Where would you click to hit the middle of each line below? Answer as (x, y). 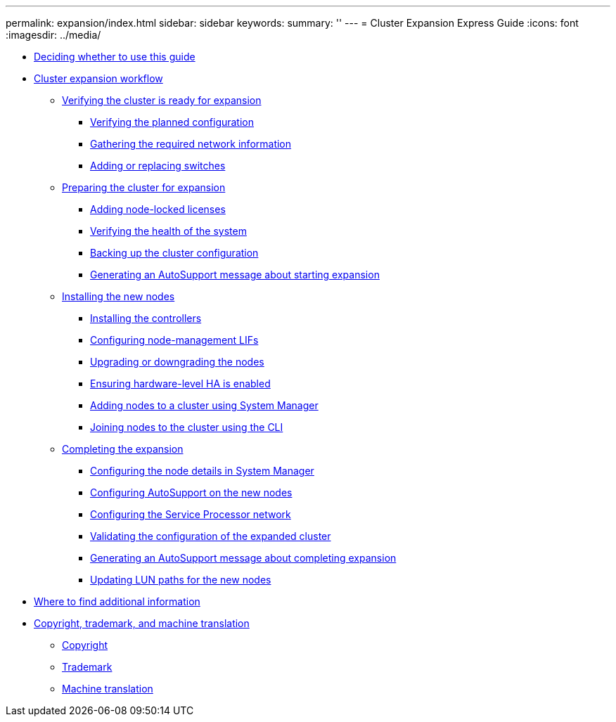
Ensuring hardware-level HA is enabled (180, 383)
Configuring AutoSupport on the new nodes (191, 492)
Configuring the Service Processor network (191, 514)
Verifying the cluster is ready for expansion (162, 100)
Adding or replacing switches (158, 166)
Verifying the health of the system (168, 231)
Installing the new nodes (118, 296)
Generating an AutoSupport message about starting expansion (235, 275)
